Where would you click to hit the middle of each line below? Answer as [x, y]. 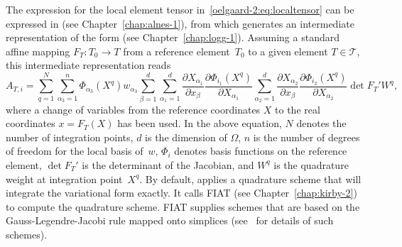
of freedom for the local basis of [75, 151]
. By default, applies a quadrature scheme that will [250, 179]
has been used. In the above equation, [200, 123]
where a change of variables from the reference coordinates [133, 109]
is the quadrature [311, 164]
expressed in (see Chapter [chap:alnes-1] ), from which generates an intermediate [180, 23]
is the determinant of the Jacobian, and [168, 164]
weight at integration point [64, 179]
